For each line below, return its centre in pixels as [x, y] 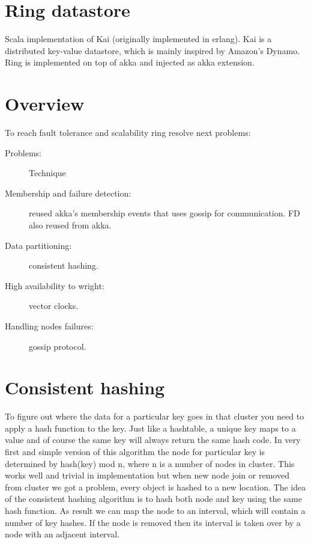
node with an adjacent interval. [62, 534]
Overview [45, 104]
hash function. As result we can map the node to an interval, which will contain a [155, 511]
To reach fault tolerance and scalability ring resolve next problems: [128, 133]
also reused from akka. [70, 225]
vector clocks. [54, 306]
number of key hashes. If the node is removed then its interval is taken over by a [153, 522]
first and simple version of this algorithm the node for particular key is [135, 452]
